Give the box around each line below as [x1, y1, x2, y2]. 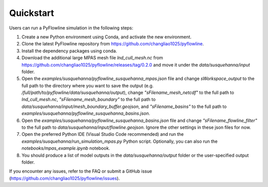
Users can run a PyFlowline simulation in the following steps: [9, 25, 134, 31]
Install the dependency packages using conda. [21, 48, 118, 54]
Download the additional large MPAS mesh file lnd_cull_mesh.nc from [21, 55, 163, 61]
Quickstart [9, 7, 55, 18]
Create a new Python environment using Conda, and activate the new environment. [21, 34, 192, 40]
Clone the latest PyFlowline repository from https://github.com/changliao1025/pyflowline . [21, 41, 204, 47]
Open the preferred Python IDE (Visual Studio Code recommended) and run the [21, 131, 184, 137]
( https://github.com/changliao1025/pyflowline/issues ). [9, 175, 120, 181]
